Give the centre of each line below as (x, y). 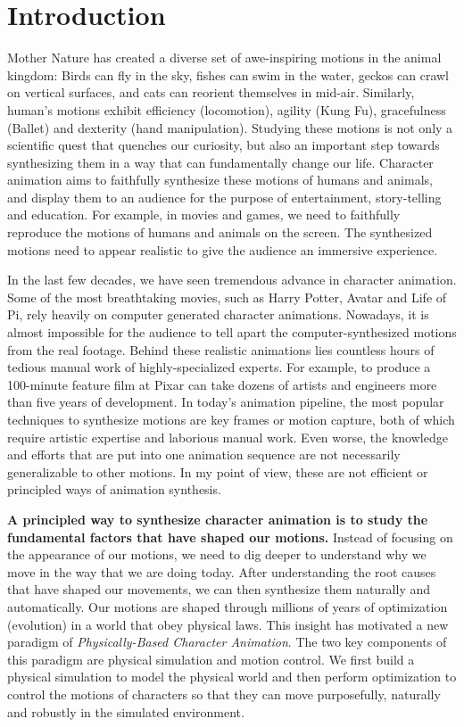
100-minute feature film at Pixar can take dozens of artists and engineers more (222, 384)
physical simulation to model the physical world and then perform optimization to (232, 677)
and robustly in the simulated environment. (126, 711)
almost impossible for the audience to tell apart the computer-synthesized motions (232, 332)
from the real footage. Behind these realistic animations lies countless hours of (221, 349)
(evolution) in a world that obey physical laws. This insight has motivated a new (228, 624)
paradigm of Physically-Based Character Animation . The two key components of (227, 642)
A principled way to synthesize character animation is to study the (218, 519)
